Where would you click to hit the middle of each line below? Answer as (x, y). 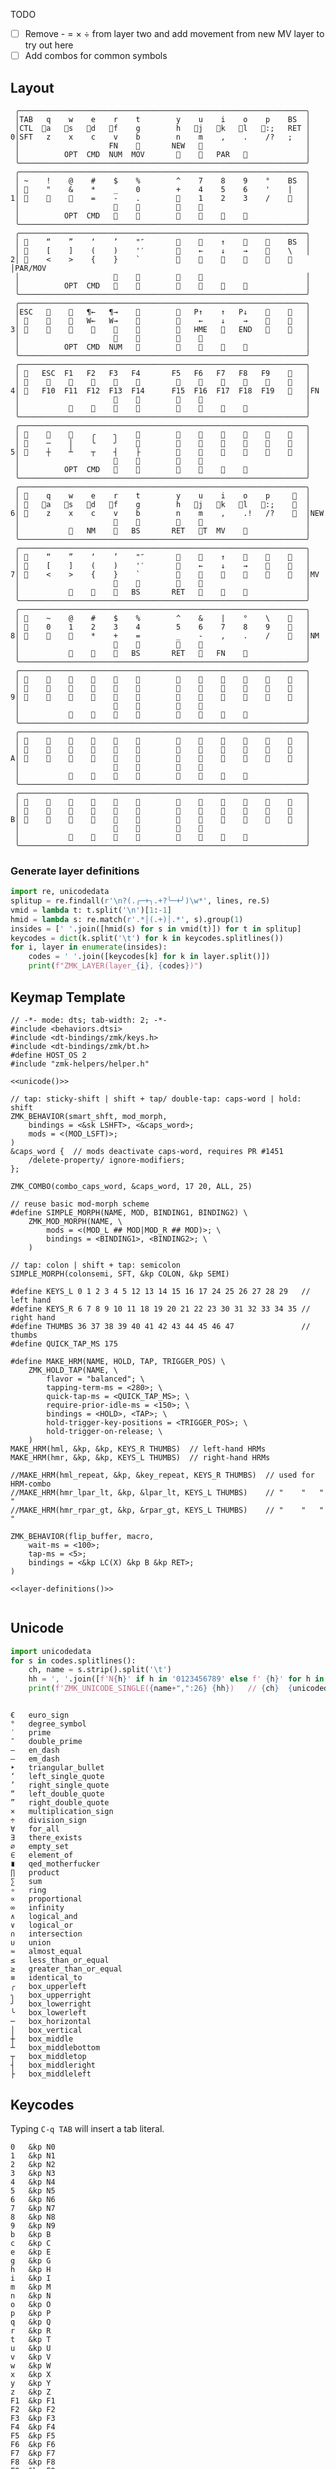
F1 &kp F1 (33, 2400)
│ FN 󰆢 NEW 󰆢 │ (162, 145)
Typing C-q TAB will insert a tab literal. (87, 2128)
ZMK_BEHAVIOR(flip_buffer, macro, (82, 1536)
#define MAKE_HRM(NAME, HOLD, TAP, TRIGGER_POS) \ (118, 1361)
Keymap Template (68, 997)
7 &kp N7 (33, 2208)
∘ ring (28, 1890)
